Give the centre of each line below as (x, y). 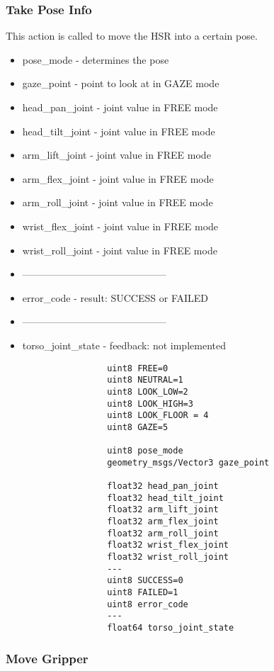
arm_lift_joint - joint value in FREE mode (116, 155)
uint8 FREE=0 (138, 368)
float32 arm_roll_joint (163, 533)
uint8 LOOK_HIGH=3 (150, 404)
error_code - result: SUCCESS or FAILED (115, 297)
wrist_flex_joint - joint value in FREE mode (120, 226)
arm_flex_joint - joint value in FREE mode (118, 178)
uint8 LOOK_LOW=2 (148, 391)
